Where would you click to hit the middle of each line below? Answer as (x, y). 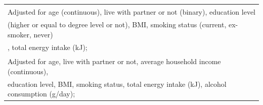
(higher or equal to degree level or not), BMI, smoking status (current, (117, 24)
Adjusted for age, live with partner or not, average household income (114, 61)
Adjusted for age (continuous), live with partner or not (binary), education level (132, 12)
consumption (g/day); (41, 94)
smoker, (19, 34)
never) (43, 34)
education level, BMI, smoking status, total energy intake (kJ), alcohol (117, 84)
